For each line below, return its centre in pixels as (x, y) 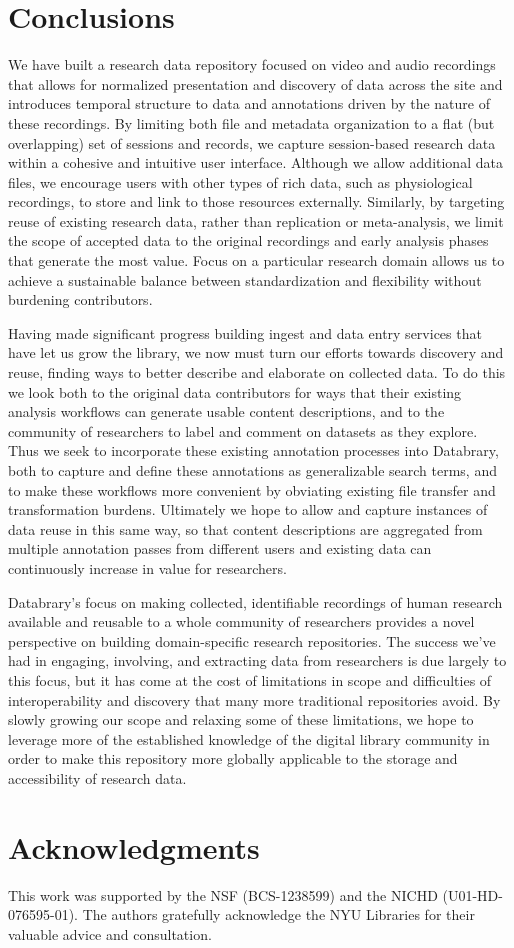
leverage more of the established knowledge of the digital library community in (249, 738)
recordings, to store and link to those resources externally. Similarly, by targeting (256, 201)
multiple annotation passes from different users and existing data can (220, 548)
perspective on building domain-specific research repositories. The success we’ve (252, 640)
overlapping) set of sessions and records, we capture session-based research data (252, 142)
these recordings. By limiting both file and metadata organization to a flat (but (251, 122)
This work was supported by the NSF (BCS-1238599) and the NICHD (223, 894)
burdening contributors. (80, 299)
